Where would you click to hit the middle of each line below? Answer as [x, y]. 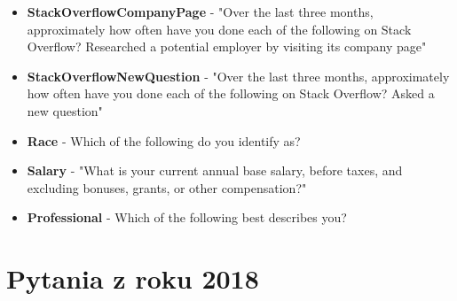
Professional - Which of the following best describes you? [187, 217]
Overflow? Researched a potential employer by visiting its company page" [227, 46]
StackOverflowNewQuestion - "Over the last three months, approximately [238, 76]
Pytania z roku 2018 [133, 278]
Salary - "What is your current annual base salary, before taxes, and [215, 170]
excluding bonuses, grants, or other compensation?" [167, 187]
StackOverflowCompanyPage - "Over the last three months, [200, 12]
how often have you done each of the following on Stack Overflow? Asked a [231, 93]
